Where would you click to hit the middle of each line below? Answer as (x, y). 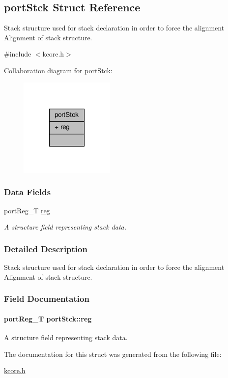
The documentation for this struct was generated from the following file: (113, 354)
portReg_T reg (27, 210)
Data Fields (28, 192)
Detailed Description (46, 248)
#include (18, 54)
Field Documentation (47, 299)
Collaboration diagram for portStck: (58, 70)
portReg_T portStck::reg (48, 318)
